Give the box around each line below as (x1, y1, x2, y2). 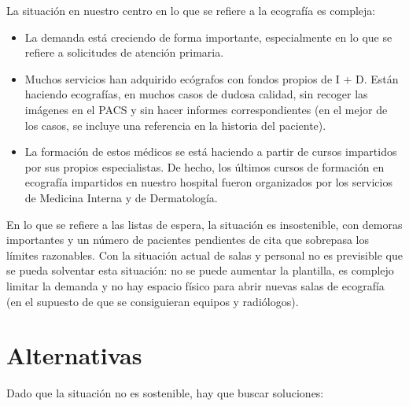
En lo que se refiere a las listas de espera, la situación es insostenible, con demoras (6, 216, 403, 232)
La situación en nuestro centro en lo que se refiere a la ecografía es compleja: (6, 2, 376, 18)
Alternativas (6, 339, 142, 371)
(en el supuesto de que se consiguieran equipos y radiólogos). (6, 293, 299, 309)
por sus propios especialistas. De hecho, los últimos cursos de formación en (24, 158, 385, 175)
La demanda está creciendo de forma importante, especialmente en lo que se (24, 28, 392, 45)
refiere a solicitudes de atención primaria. (24, 44, 224, 61)
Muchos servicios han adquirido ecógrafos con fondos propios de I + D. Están (24, 70, 399, 87)
